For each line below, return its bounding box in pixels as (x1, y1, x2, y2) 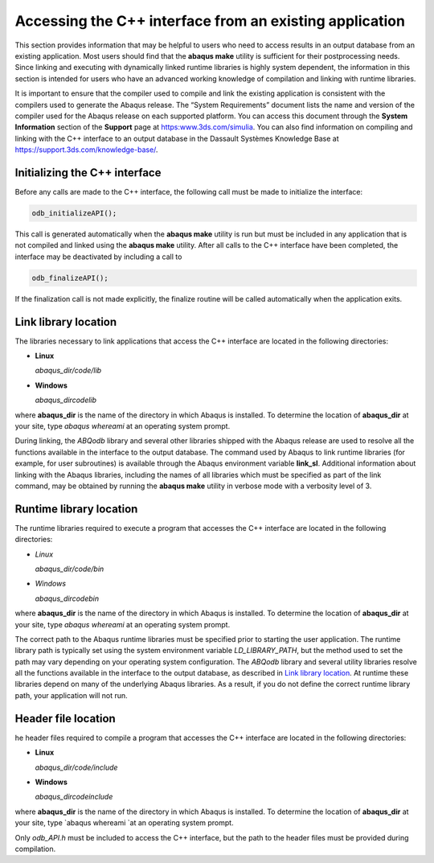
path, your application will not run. (14, 690, 128, 700)
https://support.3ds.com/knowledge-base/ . (14, 145, 158, 154)
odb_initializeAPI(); (31, 208, 117, 217)
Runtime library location (14, 502, 138, 516)
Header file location (14, 712, 116, 725)
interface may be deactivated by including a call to (14, 252, 182, 261)
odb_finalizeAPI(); (31, 273, 108, 282)
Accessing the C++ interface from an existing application (14, 12, 406, 30)
